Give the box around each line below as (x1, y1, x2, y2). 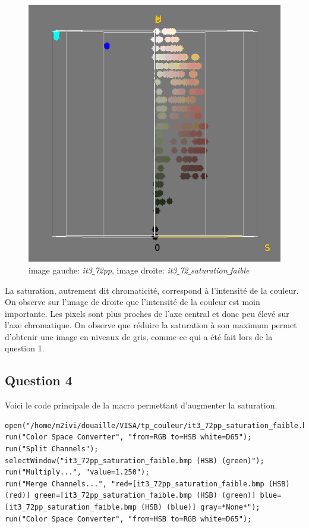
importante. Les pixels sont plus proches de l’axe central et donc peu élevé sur (5, 307, 289, 319)
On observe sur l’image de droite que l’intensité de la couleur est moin (5, 296, 260, 308)
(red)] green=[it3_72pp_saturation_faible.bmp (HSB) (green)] (5, 491, 256, 500)
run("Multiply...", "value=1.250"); (5, 468, 150, 477)
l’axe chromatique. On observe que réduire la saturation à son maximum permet (5, 319, 297, 331)
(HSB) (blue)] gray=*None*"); (141, 503, 260, 512)
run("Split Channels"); (5, 445, 99, 454)
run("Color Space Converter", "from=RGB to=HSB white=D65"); (5, 433, 252, 442)
